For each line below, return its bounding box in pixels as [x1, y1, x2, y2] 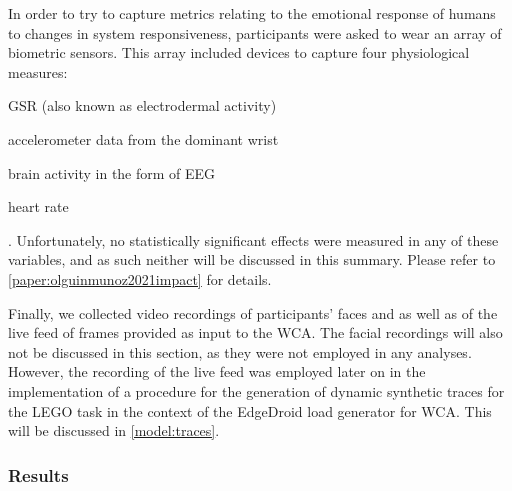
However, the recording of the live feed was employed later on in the [8, 361, 426, 382]
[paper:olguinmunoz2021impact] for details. [8, 268, 272, 289]
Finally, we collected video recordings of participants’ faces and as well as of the [8, 302, 498, 323]
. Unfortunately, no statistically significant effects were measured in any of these [8, 229, 499, 250]
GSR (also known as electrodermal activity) [8, 95, 277, 116]
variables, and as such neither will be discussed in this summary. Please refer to [8, 249, 496, 270]
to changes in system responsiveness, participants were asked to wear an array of [8, 22, 502, 43]
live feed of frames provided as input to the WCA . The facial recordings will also [8, 322, 503, 343]
